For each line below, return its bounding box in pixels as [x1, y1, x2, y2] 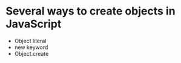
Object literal [14, 37, 47, 44]
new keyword [14, 44, 48, 51]
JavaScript [5, 17, 62, 31]
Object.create [14, 50, 49, 57]
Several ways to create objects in [5, 4, 176, 18]
